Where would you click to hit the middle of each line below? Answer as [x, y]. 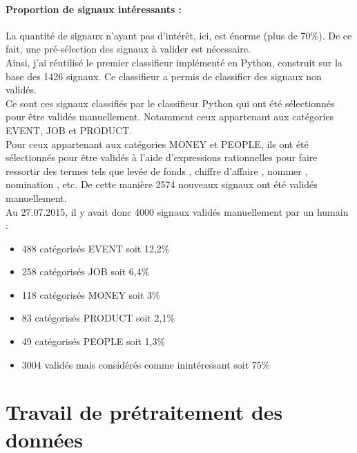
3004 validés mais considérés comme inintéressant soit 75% [146, 364]
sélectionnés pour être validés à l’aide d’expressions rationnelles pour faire [162, 157]
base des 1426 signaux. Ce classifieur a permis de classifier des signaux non [164, 76]
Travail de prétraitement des [144, 412]
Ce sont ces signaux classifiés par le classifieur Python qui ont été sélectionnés [170, 103]
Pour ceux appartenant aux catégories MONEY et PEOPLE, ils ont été [157, 144]
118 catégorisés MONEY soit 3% [91, 294]
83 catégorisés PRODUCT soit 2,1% [98, 318]
